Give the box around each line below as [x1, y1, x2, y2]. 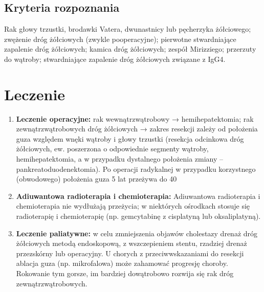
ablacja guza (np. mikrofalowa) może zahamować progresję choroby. [16, 258, 228, 268]
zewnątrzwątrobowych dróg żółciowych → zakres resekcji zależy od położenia [16, 123, 258, 134]
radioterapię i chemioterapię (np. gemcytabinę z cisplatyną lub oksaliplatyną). [16, 211, 261, 221]
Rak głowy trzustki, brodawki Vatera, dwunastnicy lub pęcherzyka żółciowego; [4, 24, 251, 34]
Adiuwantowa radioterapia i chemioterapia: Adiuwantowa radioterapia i [16, 190, 260, 201]
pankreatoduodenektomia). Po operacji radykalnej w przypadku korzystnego [16, 163, 256, 174]
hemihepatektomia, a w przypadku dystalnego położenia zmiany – [16, 153, 224, 164]
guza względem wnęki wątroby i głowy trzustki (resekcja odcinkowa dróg [16, 133, 244, 144]
